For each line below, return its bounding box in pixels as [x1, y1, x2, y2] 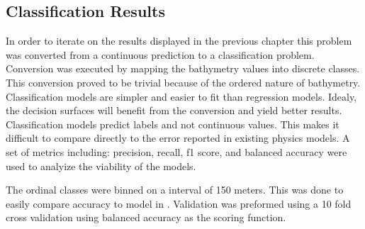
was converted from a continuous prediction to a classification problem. [6, 47, 315, 62]
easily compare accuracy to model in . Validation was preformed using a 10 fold [6, 196, 352, 211]
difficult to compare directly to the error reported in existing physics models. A [6, 130, 350, 145]
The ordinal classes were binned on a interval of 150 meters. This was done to [6, 182, 344, 197]
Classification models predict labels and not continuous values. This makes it [6, 116, 339, 131]
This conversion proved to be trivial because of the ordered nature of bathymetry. [6, 74, 361, 89]
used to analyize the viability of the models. [6, 158, 196, 173]
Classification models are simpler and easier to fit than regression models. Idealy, [6, 89, 357, 104]
